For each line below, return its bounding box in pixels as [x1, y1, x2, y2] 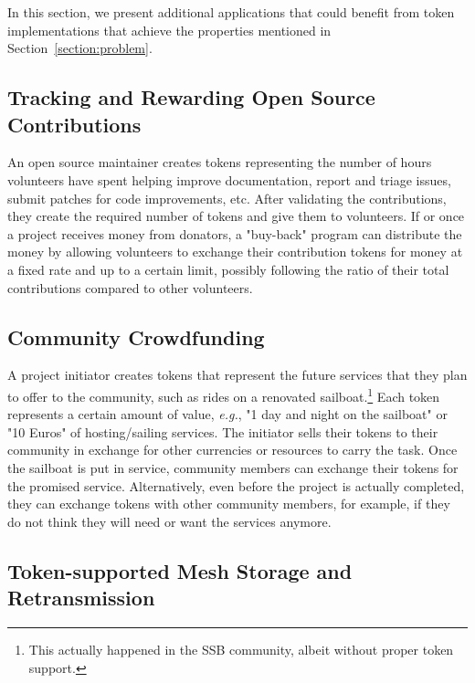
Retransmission [7, 583, 155, 612]
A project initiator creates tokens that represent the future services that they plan [7, 365, 468, 384]
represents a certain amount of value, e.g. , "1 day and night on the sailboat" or [7, 405, 448, 424]
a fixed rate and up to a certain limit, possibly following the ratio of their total [7, 259, 449, 278]
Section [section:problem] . [7, 38, 153, 58]
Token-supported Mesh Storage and [7, 556, 353, 584]
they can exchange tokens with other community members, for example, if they [7, 494, 450, 513]
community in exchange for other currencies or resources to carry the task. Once [7, 440, 458, 459]
